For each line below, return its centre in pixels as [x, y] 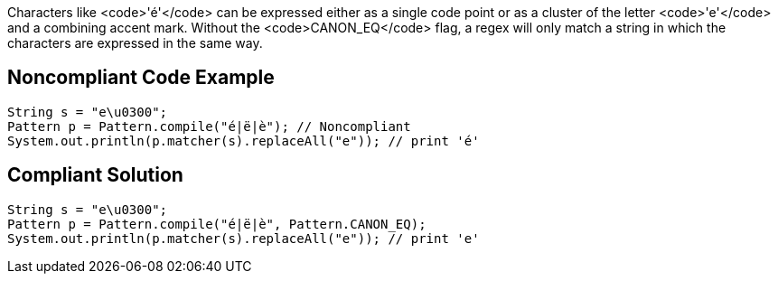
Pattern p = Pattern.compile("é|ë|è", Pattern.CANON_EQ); [217, 224]
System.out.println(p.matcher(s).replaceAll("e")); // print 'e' [244, 238]
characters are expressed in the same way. [135, 43]
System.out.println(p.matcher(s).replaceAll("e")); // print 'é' [244, 140]
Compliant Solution [95, 175]
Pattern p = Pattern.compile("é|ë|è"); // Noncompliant [209, 126]
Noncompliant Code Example [141, 78]
